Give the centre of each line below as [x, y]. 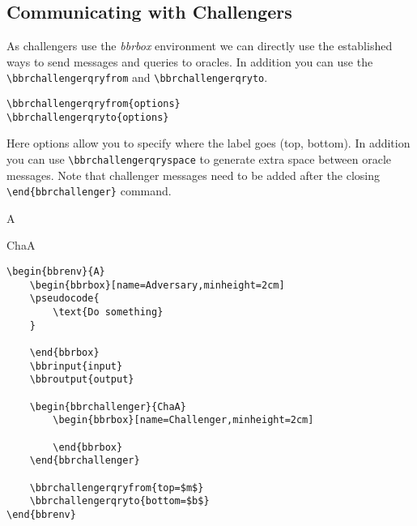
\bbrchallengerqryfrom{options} [94, 104]
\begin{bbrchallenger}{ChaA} [108, 406]
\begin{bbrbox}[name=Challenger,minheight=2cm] [183, 420]
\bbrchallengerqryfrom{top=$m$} [117, 488]
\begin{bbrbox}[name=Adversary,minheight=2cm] [157, 285]
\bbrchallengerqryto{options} [88, 117]
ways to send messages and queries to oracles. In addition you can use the [190, 61]
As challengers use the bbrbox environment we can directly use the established [200, 46]
